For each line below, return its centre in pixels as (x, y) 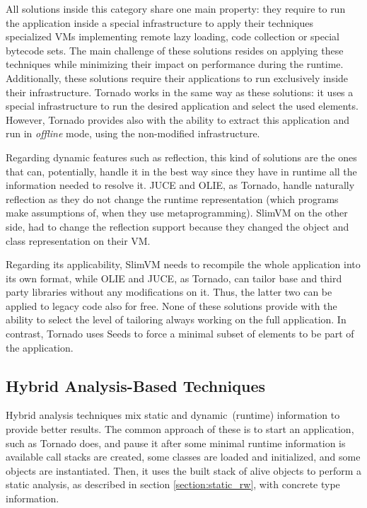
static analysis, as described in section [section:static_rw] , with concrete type (173, 484)
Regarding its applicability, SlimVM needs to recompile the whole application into (183, 264)
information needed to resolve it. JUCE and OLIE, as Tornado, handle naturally (180, 185)
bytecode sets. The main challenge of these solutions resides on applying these (175, 50)
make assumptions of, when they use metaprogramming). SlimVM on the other (177, 213)
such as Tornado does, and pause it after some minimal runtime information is (176, 443)
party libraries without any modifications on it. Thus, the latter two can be (169, 292)
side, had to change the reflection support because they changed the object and (177, 226)
